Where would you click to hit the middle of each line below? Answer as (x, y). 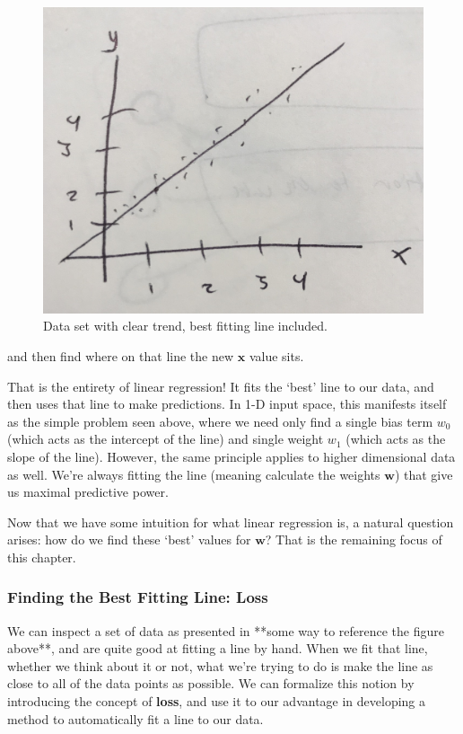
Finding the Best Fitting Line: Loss (138, 597)
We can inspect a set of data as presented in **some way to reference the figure (226, 630)
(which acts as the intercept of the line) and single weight (166, 439)
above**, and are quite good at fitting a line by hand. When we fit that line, (218, 648)
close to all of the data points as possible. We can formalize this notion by (211, 683)
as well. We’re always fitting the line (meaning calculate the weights (194, 474)
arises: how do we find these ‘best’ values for (129, 539)
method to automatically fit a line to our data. (135, 718)
